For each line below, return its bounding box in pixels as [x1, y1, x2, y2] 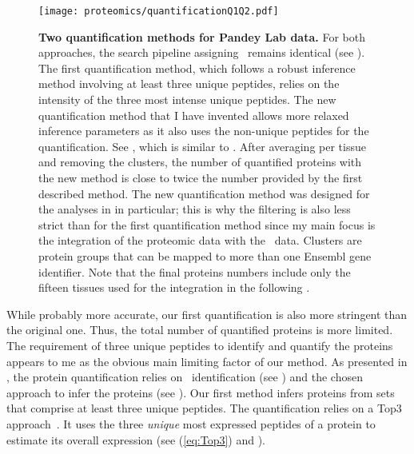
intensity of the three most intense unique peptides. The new [38, 91, 336, 108]
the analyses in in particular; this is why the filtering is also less [38, 201, 351, 217]
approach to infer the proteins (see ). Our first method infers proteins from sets [6, 384, 395, 400]
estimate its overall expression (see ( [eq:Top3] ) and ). [6, 431, 266, 448]
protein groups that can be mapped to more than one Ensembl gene [38, 247, 372, 264]
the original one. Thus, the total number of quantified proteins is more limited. [6, 321, 393, 338]
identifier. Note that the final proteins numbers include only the [38, 263, 351, 280]
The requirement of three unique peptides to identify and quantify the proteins [6, 337, 393, 353]
